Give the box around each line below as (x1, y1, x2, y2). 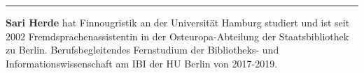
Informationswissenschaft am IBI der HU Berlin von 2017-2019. (6, 56, 278, 70)
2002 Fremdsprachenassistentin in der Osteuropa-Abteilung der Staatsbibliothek (6, 29, 349, 43)
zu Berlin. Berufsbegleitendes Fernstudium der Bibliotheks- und (6, 42, 279, 57)
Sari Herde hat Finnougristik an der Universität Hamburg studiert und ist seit (6, 15, 350, 29)
